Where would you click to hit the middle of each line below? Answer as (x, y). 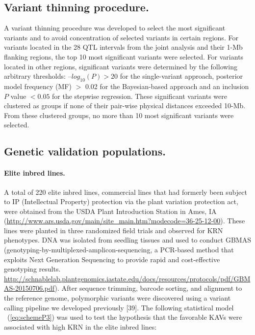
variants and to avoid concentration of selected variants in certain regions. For (121, 37)
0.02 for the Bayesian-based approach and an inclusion (167, 86)
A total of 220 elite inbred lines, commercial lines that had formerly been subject (126, 192)
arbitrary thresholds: (35, 76)
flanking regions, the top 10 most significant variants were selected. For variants (124, 56)
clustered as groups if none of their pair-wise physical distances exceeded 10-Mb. (125, 106)
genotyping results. (32, 269)
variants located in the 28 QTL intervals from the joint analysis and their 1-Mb (123, 47)
